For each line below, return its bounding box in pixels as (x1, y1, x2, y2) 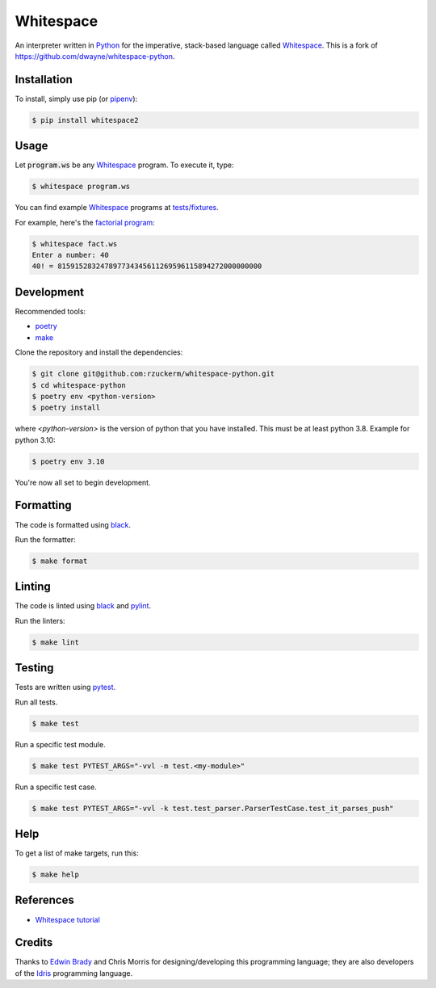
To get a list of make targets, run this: (15, 848, 139, 858)
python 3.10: (15, 435, 56, 444)
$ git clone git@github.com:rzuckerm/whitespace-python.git (31, 369, 275, 379)
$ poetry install (31, 403, 101, 412)
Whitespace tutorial (35, 914, 100, 924)
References (15, 893, 74, 907)
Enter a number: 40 (31, 250, 109, 260)
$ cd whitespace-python (31, 380, 127, 389)
